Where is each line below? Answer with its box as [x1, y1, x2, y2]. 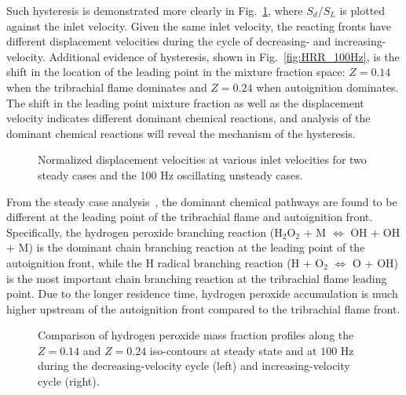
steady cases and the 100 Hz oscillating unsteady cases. [38, 166, 303, 183]
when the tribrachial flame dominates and [6, 78, 207, 95]
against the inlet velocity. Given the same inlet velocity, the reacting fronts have [6, 17, 391, 34]
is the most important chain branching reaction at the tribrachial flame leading [6, 270, 387, 286]
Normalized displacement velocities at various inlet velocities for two [38, 151, 367, 168]
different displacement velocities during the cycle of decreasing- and [6, 33, 331, 49]
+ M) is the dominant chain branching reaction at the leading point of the [6, 239, 365, 255]
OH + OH [350, 223, 401, 240]
